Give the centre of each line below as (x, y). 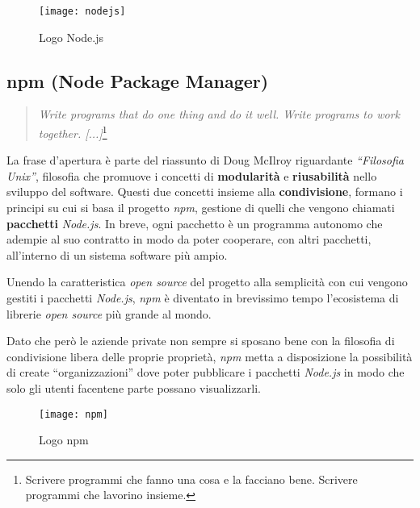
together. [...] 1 (73, 132)
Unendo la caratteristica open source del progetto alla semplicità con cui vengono (207, 282)
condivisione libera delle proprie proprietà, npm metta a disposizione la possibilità (210, 356)
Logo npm (64, 440)
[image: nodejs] (82, 11)
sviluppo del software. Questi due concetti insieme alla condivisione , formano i (205, 192)
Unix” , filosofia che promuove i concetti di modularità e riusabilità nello (192, 175)
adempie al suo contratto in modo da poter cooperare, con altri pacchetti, (189, 239)
